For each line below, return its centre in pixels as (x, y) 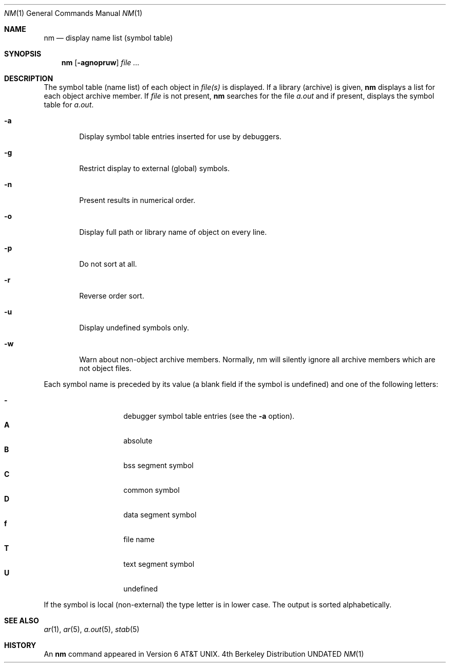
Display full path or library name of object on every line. (173, 232)
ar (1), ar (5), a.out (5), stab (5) (92, 629)
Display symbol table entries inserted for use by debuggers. (180, 136)
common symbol (152, 490)
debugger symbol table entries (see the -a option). (209, 416)
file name (139, 539)
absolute (138, 441)
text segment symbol (159, 564)
